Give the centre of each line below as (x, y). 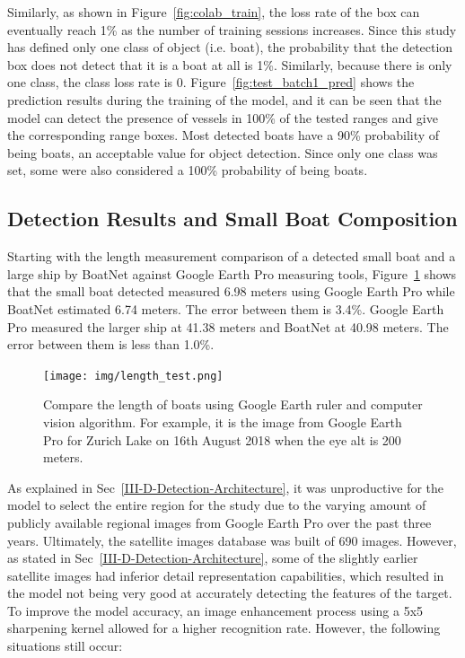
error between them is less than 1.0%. (111, 344)
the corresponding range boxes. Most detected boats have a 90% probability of (224, 135)
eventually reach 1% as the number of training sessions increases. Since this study (232, 29)
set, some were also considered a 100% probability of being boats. (188, 170)
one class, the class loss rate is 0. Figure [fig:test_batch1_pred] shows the (211, 82)
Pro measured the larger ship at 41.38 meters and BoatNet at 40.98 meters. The (228, 326)
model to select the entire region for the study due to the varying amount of (217, 505)
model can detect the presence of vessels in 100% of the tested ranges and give (223, 117)
